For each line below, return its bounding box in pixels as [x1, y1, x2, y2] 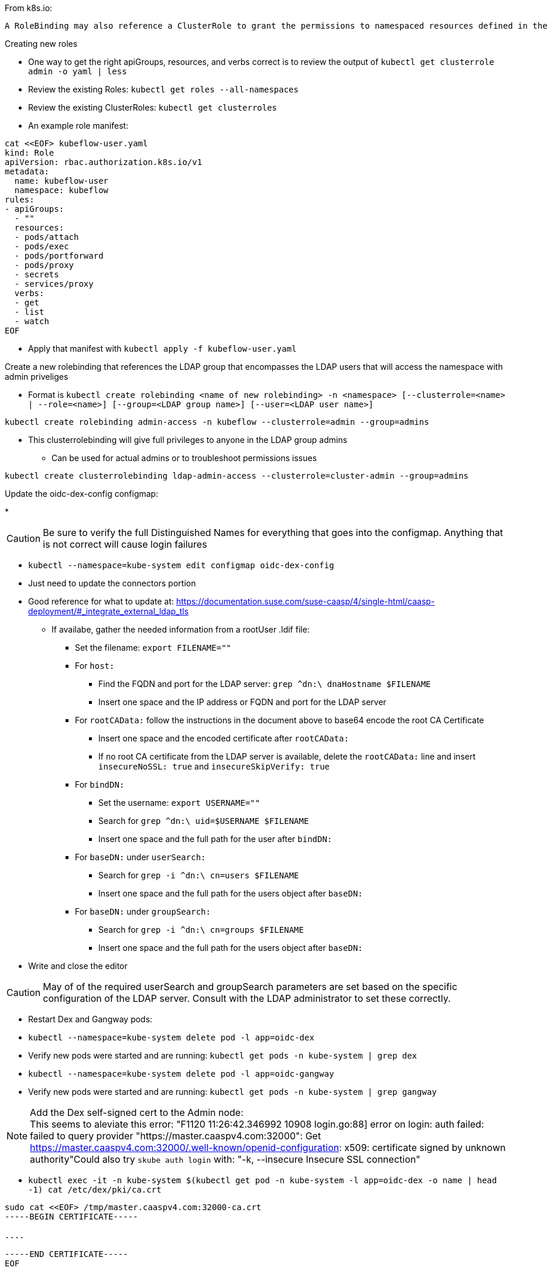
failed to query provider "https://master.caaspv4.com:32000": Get [30, 1130, 321, 1142]
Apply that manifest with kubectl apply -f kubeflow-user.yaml [28, 343, 297, 353]
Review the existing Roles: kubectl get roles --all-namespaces [28, 84, 299, 94]
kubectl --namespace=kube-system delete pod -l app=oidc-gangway [28, 1069, 334, 1078]
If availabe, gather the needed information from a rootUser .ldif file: [52, 624, 310, 634]
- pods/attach [14, 232, 79, 242]
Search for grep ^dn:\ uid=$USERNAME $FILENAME [98, 816, 309, 826]
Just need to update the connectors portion [28, 578, 196, 588]
